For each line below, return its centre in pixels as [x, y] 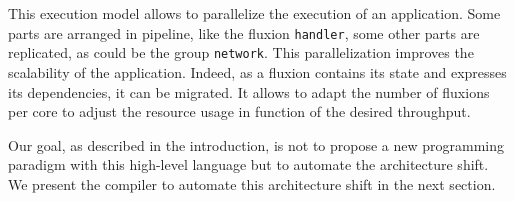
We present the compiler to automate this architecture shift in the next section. [252, 183]
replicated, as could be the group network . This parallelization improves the [241, 52]
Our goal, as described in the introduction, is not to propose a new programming [256, 144]
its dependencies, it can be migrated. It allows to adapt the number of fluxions [249, 91]
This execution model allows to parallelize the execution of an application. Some [254, 13]
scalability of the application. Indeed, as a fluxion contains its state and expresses [257, 71]
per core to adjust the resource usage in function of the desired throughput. [239, 111]
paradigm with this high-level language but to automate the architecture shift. [248, 164]
